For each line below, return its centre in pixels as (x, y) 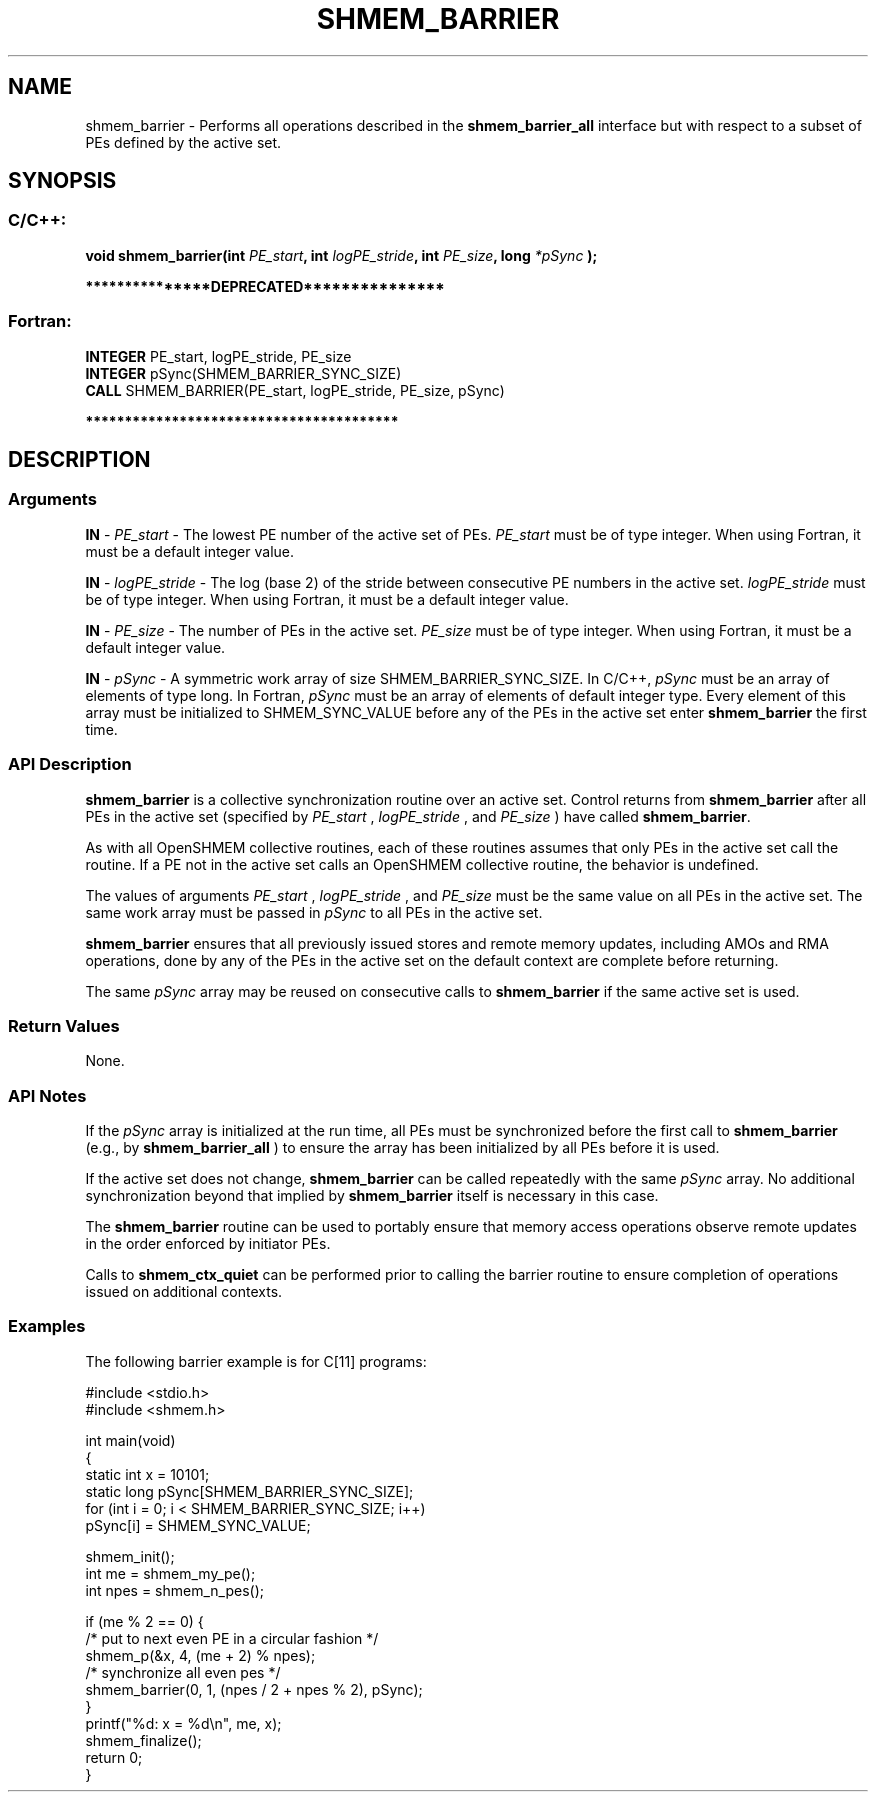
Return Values (64, 1025)
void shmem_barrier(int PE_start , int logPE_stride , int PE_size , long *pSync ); (341, 255)
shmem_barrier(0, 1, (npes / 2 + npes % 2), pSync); (254, 1689)
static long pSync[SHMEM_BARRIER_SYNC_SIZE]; (249, 1491)
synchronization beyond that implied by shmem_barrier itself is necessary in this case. (372, 1196)
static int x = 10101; (147, 1474)
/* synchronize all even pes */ (183, 1672)
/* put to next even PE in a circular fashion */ (232, 1638)
